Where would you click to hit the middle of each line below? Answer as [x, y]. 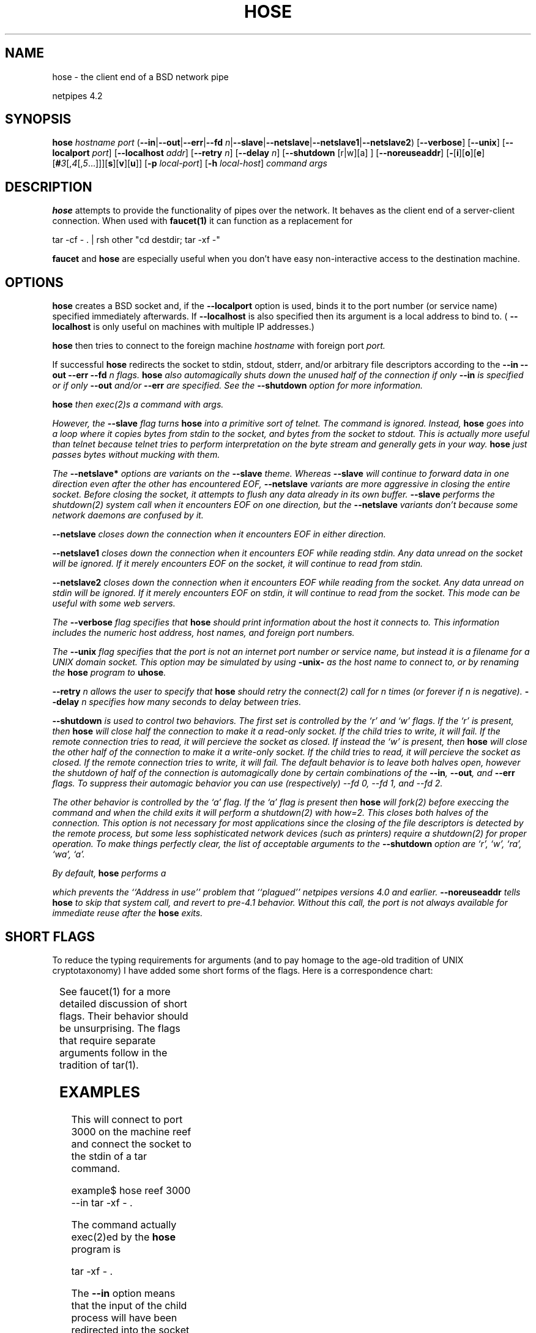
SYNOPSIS [38, 119]
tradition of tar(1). [99, 1065]
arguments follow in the [113, 1052]
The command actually [124, 1224]
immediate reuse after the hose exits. [128, 913]
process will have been [124, 1317]
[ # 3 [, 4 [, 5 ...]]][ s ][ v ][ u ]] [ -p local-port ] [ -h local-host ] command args [190, 163]
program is [96, 1249]
